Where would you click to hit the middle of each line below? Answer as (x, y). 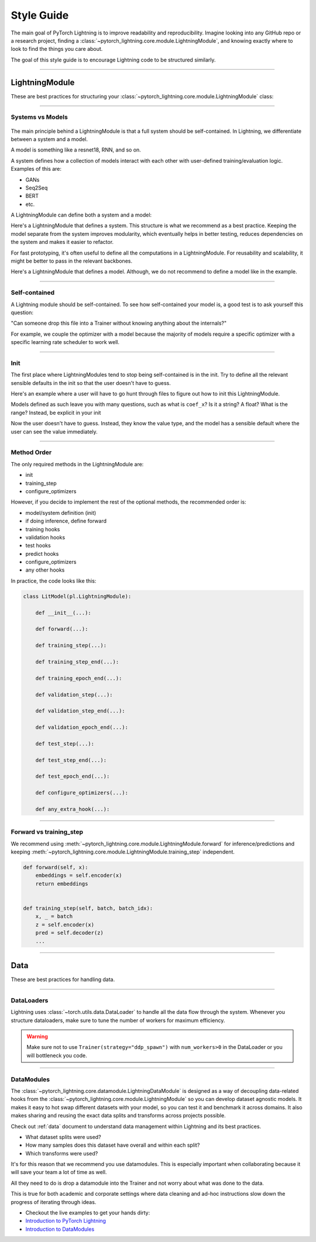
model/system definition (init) (61, 512)
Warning (37, 1037)
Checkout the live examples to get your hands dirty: (88, 1213)
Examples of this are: (36, 169)
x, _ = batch (54, 916)
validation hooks (45, 537)
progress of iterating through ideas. (54, 1202)
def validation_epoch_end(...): (82, 727)
